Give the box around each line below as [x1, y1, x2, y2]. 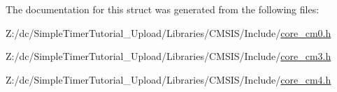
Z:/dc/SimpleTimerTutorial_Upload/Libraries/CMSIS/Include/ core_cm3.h [6, 49, 331, 63]
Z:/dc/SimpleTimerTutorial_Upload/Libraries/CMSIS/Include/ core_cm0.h [6, 25, 331, 40]
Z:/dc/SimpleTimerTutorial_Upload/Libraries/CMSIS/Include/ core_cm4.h [6, 72, 331, 86]
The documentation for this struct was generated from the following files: [6, 2, 320, 16]
